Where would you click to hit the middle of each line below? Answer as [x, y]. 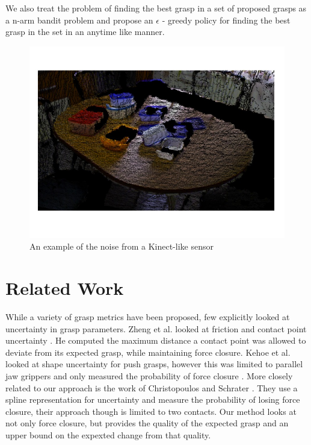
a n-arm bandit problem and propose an [79, 20]
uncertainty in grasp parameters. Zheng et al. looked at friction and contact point [156, 328]
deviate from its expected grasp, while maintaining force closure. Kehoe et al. [148, 352]
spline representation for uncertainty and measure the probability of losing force [153, 399]
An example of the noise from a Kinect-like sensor [122, 246]
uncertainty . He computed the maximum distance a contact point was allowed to [156, 340]
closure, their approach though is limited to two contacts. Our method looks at [151, 411]
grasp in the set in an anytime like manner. [85, 32]
